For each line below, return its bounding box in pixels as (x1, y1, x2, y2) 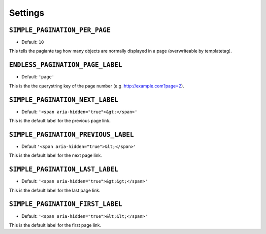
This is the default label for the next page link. (9, 152, 102, 158)
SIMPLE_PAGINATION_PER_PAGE (9, 26, 111, 34)
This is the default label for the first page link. (9, 222, 101, 228)
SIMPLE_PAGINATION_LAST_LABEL (9, 165, 119, 174)
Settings (9, 7, 44, 18)
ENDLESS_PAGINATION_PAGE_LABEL (9, 61, 123, 69)
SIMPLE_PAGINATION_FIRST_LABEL (9, 200, 123, 208)
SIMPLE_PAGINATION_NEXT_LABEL (9, 96, 119, 104)
